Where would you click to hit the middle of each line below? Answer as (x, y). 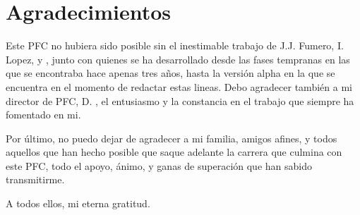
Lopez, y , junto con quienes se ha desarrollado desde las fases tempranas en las (178, 59)
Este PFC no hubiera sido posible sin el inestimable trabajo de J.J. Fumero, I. (175, 45)
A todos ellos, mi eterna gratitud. (78, 203)
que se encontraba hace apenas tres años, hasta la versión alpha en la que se (170, 73)
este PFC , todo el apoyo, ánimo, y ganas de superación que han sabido (159, 165)
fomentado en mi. (43, 115)
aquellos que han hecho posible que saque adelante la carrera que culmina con (174, 152)
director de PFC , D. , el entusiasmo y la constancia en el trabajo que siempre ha (180, 100)
